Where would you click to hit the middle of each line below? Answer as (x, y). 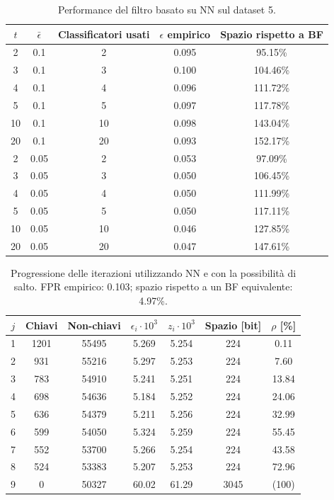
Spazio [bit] (233, 325)
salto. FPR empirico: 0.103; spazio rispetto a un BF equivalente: (153, 286)
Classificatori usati (104, 34)
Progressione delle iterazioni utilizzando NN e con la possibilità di (154, 272)
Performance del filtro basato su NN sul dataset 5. (167, 9)
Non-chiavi (94, 325)
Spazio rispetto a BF (272, 34)
